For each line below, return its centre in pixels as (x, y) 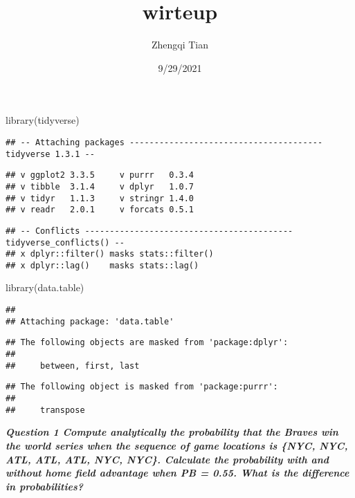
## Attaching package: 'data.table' (90, 321)
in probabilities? (45, 486)
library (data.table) (45, 287)
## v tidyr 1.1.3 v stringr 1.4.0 (100, 198)
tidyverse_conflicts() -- (65, 242)
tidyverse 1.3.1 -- (50, 154)
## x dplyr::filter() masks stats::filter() (110, 254)
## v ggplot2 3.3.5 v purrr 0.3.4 (100, 175)
